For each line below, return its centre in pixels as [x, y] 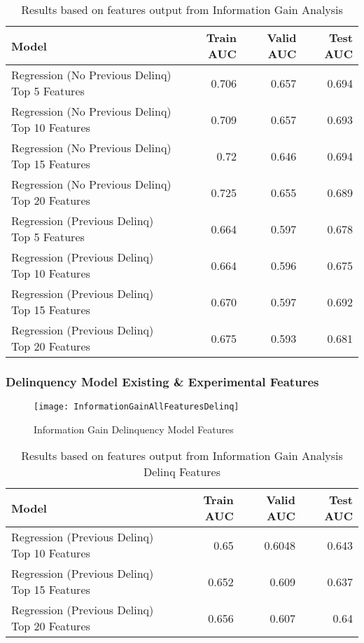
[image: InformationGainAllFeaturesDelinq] [136, 407]
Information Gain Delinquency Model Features [134, 429]
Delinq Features [182, 472]
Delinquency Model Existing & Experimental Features [162, 381]
